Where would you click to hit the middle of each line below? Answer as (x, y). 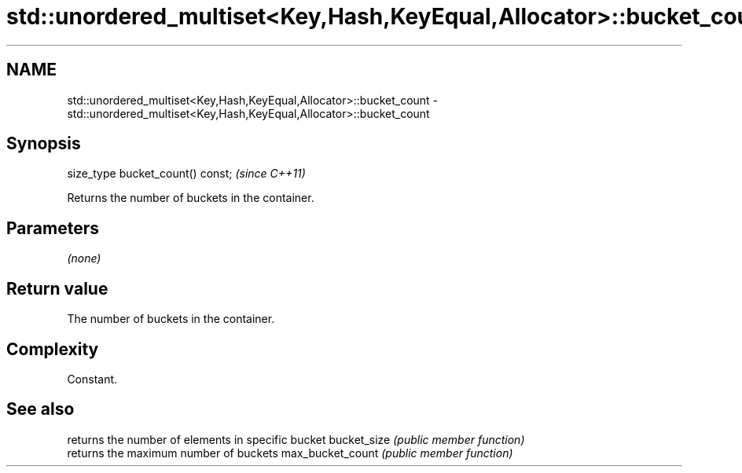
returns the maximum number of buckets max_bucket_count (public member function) (290, 453)
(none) (84, 258)
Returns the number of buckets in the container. (191, 198)
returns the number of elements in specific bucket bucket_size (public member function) (296, 439)
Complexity (53, 349)
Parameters (53, 228)
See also (40, 409)
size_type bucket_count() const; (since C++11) (186, 174)
